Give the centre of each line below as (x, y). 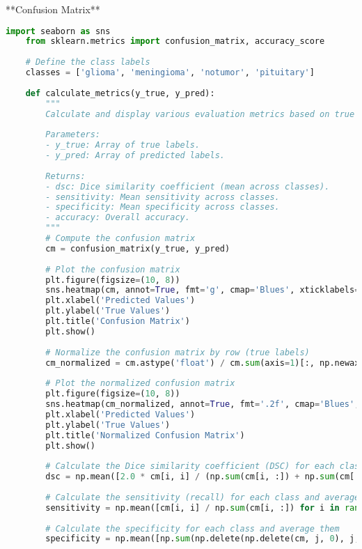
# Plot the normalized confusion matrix (140, 384)
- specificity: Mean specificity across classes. (163, 207)
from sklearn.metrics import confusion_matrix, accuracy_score (175, 41)
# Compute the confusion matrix (120, 239)
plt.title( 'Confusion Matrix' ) (118, 322)
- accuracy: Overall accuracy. (118, 218)
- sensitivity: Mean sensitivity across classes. (163, 197)
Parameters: (73, 135)
